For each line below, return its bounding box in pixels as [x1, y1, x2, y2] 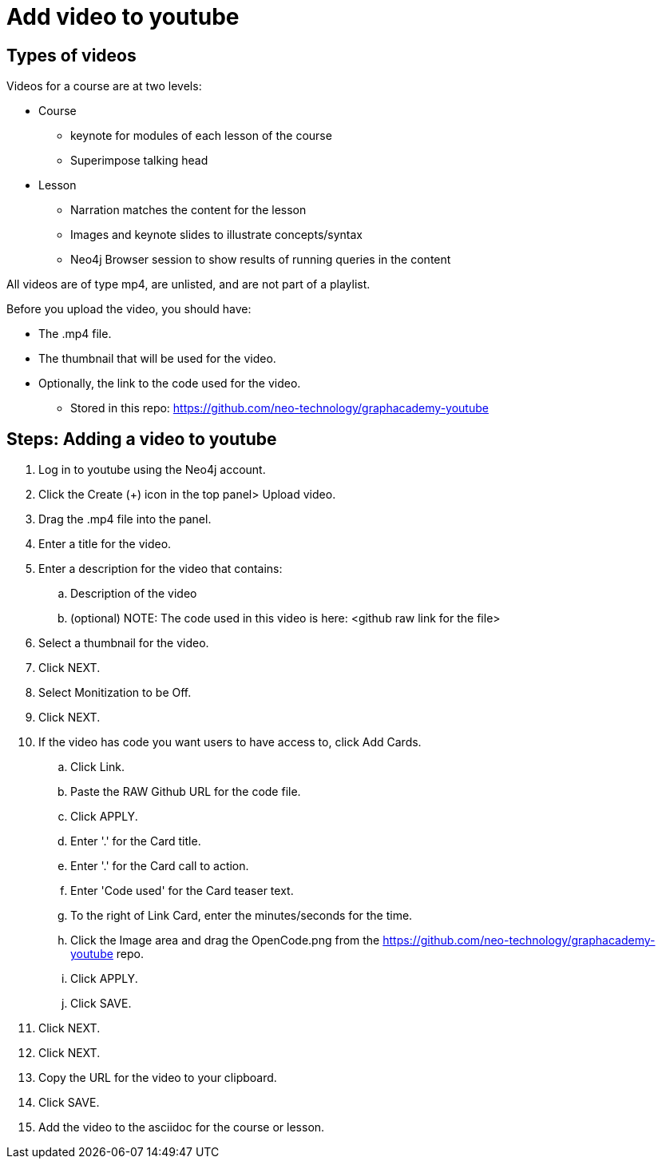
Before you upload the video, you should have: [6, 302, 252, 316]
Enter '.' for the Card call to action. [70, 859, 249, 873]
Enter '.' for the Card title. [70, 834, 201, 849]
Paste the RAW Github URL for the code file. [70, 785, 301, 799]
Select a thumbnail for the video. [38, 636, 209, 650]
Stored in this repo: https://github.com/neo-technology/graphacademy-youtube [70, 401, 489, 416]
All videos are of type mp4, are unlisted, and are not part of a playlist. [6, 277, 371, 292]
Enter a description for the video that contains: [38, 562, 283, 576]
